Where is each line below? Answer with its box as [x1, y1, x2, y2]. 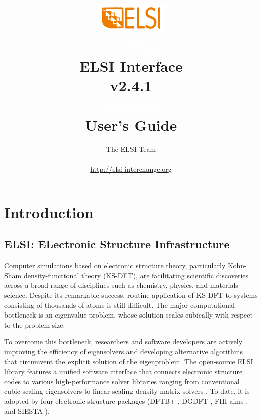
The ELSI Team [106, 144, 156, 154]
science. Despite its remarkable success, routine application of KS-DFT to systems [4, 290, 258, 300]
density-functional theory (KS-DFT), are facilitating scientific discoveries [23, 270, 249, 280]
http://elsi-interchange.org [90, 164, 172, 174]
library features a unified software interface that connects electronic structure [4, 366, 243, 377]
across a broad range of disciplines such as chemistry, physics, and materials [4, 280, 238, 290]
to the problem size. [4, 319, 65, 330]
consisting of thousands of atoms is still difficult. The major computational [4, 299, 235, 310]
